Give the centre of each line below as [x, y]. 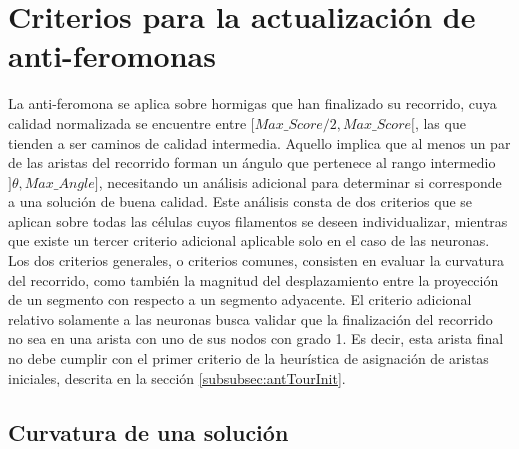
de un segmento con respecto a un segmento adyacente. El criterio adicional [240, 299]
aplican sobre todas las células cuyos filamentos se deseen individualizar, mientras [258, 220]
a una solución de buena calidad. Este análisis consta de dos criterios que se [240, 201]
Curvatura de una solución [148, 431]
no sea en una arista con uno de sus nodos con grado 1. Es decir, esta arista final [256, 338]
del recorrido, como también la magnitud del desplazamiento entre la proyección [253, 279]
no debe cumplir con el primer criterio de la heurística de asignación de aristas [248, 358]
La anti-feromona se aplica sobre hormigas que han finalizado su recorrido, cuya [252, 103]
